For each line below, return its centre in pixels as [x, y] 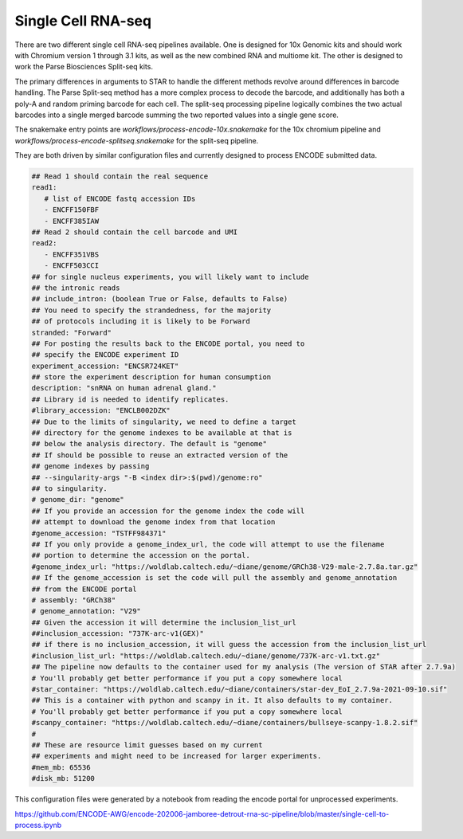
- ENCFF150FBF [72, 210]
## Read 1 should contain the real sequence [120, 176]
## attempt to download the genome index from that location [153, 522]
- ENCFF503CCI [72, 266]
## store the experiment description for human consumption [151, 377]
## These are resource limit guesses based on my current [147, 745]
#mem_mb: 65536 [61, 767]
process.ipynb [38, 825]
